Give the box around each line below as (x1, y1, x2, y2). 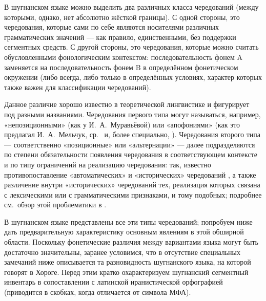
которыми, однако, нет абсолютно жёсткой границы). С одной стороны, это (4, 11, 240, 22)
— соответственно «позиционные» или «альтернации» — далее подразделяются (4, 139, 255, 149)
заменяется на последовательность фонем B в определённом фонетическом (4, 61, 238, 72)
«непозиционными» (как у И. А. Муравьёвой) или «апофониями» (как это (4, 119, 240, 130)
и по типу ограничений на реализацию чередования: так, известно (4, 159, 211, 169)
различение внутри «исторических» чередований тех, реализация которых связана (4, 179, 260, 190)
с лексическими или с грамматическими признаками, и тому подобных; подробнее (4, 189, 262, 200)
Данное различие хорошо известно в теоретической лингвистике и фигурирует (4, 99, 250, 110)
